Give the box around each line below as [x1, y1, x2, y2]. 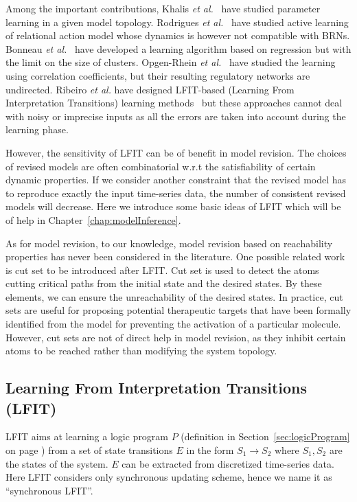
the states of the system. [5, 456, 108, 470]
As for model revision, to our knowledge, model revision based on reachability [5, 236, 333, 250]
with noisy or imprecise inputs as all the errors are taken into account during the [5, 109, 346, 123]
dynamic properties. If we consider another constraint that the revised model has [5, 172, 347, 187]
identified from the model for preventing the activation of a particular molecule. [5, 317, 341, 331]
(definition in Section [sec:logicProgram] [181, 429, 350, 444]
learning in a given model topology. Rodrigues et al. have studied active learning [5, 14, 349, 29]
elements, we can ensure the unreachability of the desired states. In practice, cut [5, 289, 343, 304]
